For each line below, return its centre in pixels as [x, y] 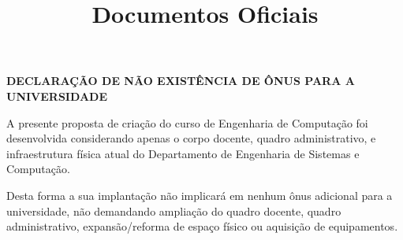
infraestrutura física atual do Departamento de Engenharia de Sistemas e [183, 153]
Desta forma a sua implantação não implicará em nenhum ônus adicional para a [200, 195]
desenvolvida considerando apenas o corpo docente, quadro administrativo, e [191, 138]
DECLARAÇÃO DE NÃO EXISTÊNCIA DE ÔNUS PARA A [181, 81]
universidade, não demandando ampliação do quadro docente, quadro [174, 210]
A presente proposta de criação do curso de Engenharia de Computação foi [187, 122]
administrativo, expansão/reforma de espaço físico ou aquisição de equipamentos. [202, 226]
